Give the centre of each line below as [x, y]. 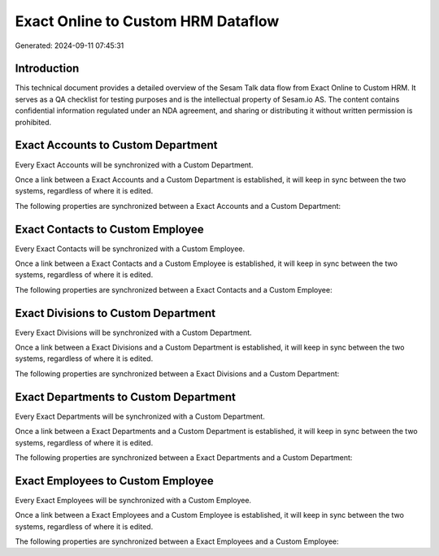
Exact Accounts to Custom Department [116, 145]
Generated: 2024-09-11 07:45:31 [70, 46]
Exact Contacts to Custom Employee [110, 229]
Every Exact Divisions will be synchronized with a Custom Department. [133, 332]
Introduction [47, 69]
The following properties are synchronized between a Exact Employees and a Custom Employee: [177, 541]
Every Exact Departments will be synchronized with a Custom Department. [140, 416]
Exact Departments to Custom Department [125, 397]
